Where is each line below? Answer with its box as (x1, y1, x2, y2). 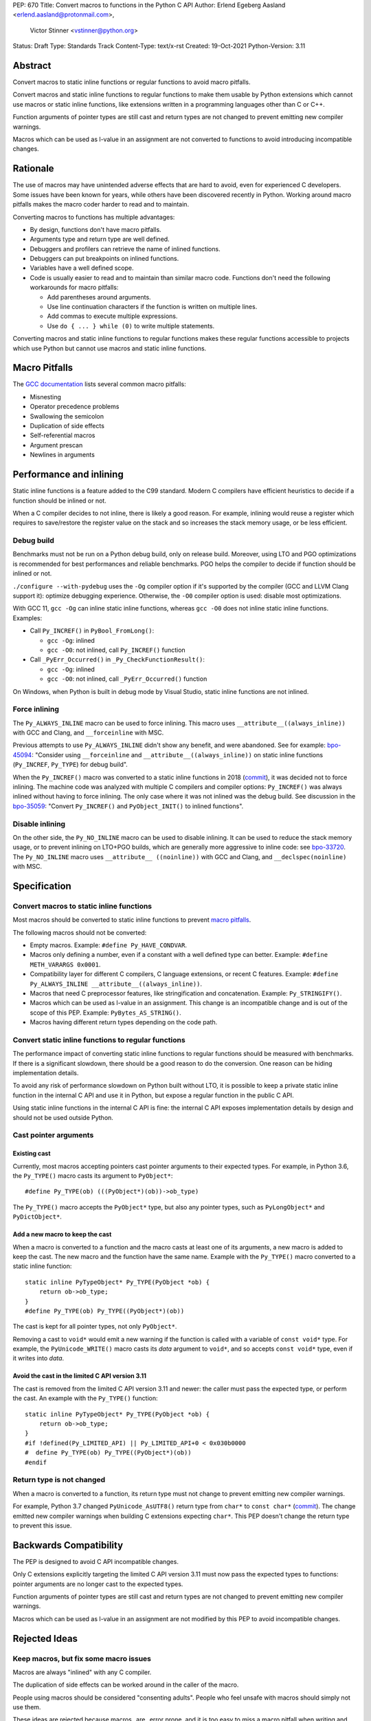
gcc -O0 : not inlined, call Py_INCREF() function (47, 646, 185, 654)
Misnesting (30, 392, 62, 401)
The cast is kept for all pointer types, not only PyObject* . (12, 1322, 177, 1331)
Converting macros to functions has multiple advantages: (12, 213, 175, 221)
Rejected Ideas (12, 1632, 78, 1645)
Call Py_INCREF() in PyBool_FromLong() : (30, 626, 155, 635)
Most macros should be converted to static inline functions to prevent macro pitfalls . (12, 916, 251, 924)
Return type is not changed (12, 1475, 106, 1485)
